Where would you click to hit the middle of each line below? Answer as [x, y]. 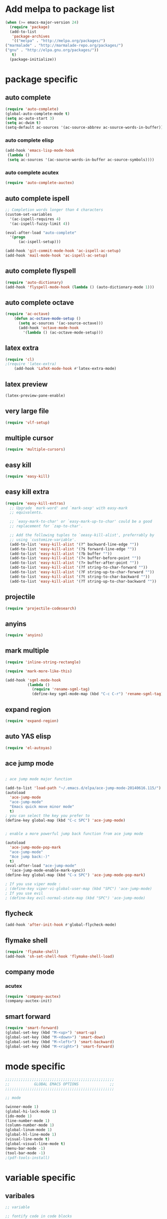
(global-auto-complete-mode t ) [38, 114]
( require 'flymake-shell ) [32, 952]
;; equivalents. [26, 513]
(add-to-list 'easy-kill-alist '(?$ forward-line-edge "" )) [73, 549]
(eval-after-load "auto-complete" [41, 233]
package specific [42, 79]
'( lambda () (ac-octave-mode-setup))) [63, 332]
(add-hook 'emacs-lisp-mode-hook [40, 151]
